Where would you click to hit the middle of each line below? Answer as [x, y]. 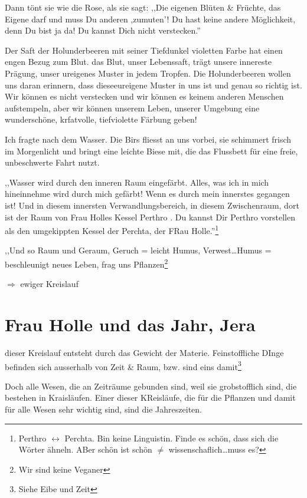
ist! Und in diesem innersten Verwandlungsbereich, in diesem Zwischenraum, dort [152, 205]
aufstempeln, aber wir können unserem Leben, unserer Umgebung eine [132, 108]
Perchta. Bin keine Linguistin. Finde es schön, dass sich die [172, 438]
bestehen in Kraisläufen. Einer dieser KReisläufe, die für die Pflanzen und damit [150, 398]
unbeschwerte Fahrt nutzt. [52, 162]
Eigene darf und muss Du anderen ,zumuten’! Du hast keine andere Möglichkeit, [150, 19]
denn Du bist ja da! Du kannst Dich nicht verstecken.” [103, 30]
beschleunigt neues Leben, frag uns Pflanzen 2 [86, 263]
